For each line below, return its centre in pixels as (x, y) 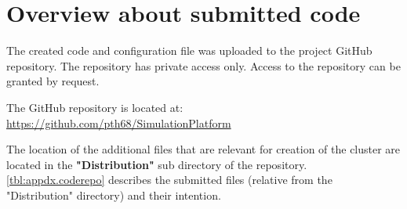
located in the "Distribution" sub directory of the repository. (157, 164)
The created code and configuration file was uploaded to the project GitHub (189, 50)
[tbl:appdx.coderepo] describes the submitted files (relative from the (169, 180)
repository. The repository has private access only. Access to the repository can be (203, 65)
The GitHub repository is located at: (95, 107)
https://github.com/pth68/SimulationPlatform (119, 123)
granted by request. (53, 81)
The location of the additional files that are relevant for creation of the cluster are (203, 149)
